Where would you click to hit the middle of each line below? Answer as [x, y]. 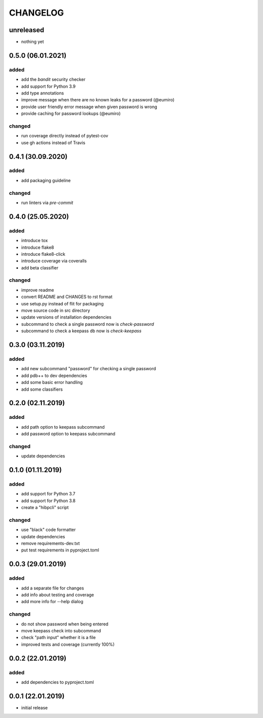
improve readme [38, 290]
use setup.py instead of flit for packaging [63, 303]
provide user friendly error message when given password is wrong [89, 107]
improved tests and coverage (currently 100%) [68, 644]
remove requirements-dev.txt [50, 544]
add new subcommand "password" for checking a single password [89, 369]
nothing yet [33, 42]
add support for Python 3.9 [48, 86]
